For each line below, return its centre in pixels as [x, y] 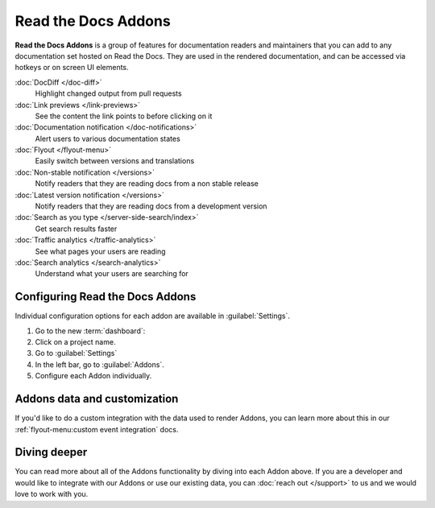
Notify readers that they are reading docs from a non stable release [147, 184]
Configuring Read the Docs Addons [106, 297]
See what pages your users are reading [100, 251]
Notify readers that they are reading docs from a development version [151, 206]
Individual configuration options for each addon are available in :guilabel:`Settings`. [152, 316]
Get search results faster [76, 229]
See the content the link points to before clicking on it [124, 116]
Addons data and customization [97, 399]
